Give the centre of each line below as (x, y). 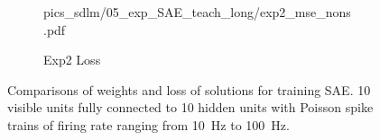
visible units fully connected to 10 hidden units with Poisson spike (190, 107)
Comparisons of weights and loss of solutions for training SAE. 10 (189, 89)
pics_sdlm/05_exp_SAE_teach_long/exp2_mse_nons (197, 12)
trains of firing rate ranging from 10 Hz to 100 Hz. (148, 124)
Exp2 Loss (72, 60)
